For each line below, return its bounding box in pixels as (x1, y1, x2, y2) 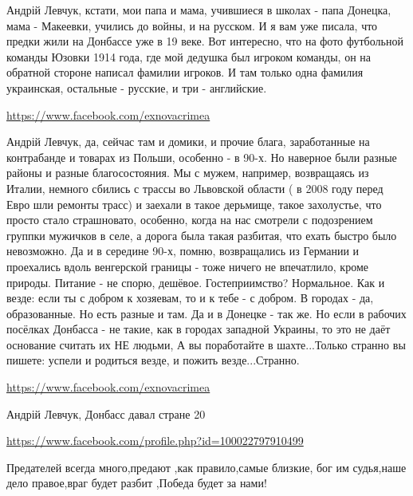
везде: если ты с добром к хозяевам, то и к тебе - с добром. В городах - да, (6, 289, 374, 306)
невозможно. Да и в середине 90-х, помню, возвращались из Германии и (6, 242, 360, 259)
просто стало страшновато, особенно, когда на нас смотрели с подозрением (6, 211, 373, 228)
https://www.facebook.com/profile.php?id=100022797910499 (6, 432, 304, 449)
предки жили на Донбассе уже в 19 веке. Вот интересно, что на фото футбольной (6, 33, 403, 49)
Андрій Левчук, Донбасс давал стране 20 (6, 405, 206, 422)
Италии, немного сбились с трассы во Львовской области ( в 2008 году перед (6, 179, 383, 196)
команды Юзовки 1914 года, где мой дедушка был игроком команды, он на (6, 48, 372, 65)
